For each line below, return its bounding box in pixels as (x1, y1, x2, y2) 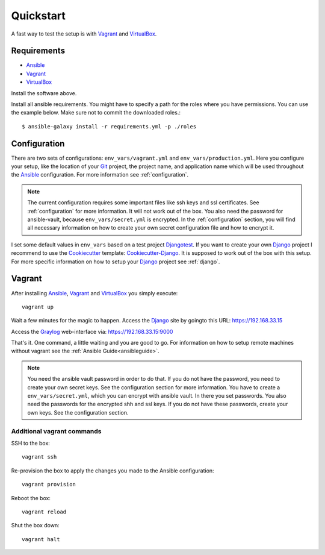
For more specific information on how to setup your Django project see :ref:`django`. (11, 258, 220, 265)
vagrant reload (22, 508, 67, 515)
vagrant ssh (22, 454, 57, 460)
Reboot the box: (11, 494, 51, 501)
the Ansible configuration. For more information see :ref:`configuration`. (11, 171, 189, 178)
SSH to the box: (11, 439, 51, 447)
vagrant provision (22, 481, 76, 488)
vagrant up (22, 303, 54, 310)
